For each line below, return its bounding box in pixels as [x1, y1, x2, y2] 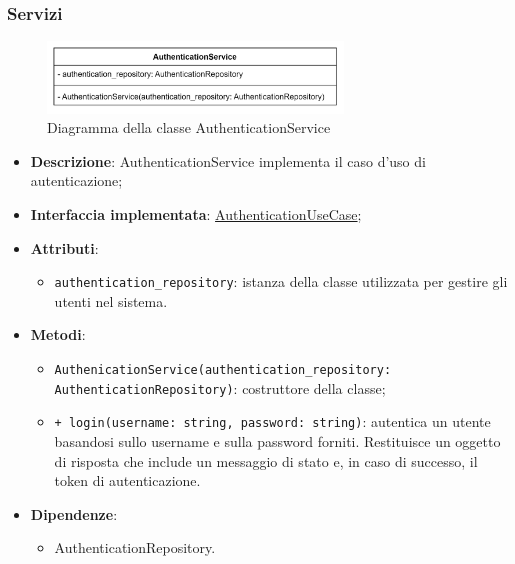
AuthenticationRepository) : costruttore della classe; [54, 377, 386, 398]
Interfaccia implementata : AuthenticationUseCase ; [30, 204, 362, 225]
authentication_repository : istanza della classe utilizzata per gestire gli [54, 271, 508, 292]
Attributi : [30, 237, 99, 258]
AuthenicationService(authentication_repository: [54, 363, 392, 378]
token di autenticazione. [54, 470, 201, 491]
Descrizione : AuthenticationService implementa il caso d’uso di [30, 150, 426, 171]
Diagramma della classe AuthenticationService [47, 117, 331, 138]
